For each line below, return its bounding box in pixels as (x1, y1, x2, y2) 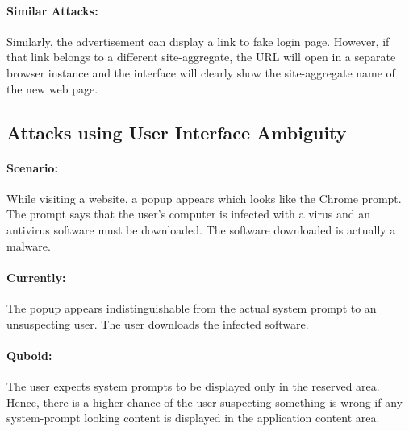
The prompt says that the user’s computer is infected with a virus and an (6, 205, 370, 222)
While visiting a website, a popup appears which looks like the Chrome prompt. (6, 189, 402, 206)
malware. (6, 237, 51, 254)
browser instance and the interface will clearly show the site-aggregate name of (6, 64, 395, 81)
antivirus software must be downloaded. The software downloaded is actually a (6, 221, 396, 238)
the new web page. (6, 80, 98, 97)
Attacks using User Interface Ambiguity (6, 119, 347, 144)
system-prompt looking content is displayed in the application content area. (6, 409, 380, 426)
